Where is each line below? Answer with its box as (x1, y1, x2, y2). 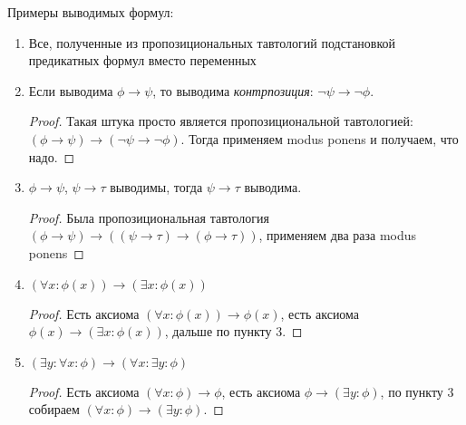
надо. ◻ (28, 147, 75, 166)
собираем (28, 400, 80, 419)
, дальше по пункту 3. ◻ (164, 322, 303, 341)
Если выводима (28, 81, 113, 100)
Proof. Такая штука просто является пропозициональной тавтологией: (28, 111, 413, 130)
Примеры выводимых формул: (7, 3, 174, 21)
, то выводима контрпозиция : (152, 81, 314, 100)
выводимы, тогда (110, 178, 203, 197)
